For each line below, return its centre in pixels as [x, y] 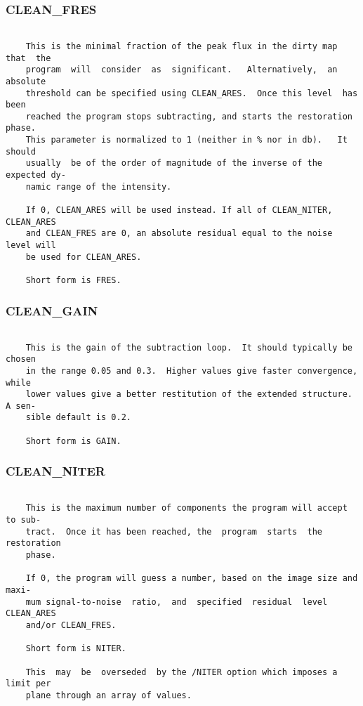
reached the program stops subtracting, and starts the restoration [189, 116]
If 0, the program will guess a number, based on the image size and [192, 578]
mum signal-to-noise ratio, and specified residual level [177, 602]
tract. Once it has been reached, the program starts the [174, 531]
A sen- [21, 406]
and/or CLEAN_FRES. [71, 625]
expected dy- [36, 175]
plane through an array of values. [108, 695]
